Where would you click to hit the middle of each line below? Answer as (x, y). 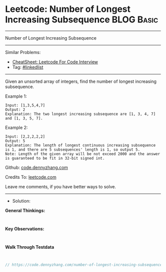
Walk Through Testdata (30, 247)
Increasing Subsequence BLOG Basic (82, 20)
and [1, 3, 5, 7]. (24, 118)
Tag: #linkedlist (28, 67)
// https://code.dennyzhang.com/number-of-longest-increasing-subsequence (84, 265)
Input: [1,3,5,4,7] (25, 105)
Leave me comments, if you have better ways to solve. (61, 186)
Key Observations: (25, 228)
